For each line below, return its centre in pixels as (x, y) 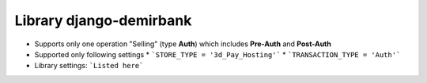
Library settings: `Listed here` (89, 66)
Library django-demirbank (103, 20)
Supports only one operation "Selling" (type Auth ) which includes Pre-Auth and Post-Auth (183, 44)
